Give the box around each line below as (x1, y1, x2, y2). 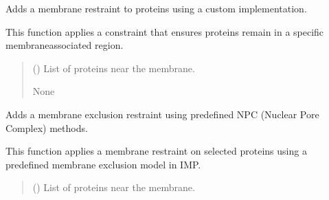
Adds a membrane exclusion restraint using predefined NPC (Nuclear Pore (5, 107, 319, 121)
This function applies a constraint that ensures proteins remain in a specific (5, 24, 324, 38)
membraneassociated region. (5, 38, 124, 52)
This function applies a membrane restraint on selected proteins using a (5, 144, 307, 158)
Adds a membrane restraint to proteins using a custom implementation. (5, 1, 307, 15)
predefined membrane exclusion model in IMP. (5, 157, 201, 171)
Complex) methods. (5, 120, 88, 135)
